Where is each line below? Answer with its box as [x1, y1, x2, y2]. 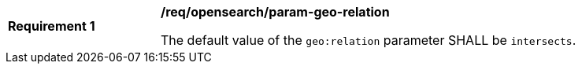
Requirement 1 [8, 18, 95, 34]
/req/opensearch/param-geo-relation [161, 4, 390, 20]
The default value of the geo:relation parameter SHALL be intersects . [161, 32, 576, 48]
